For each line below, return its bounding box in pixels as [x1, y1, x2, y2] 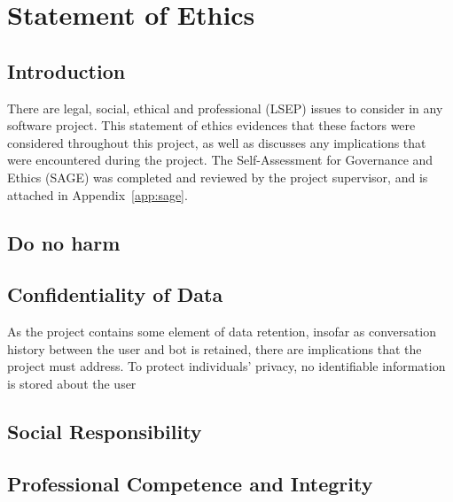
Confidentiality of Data [7, 281, 223, 308]
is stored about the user [7, 374, 137, 392]
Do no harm [7, 228, 121, 256]
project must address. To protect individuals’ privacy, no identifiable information [7, 357, 446, 375]
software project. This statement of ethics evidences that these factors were [7, 116, 416, 135]
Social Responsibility [7, 417, 202, 444]
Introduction [7, 57, 126, 84]
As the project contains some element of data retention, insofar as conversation [7, 322, 436, 341]
